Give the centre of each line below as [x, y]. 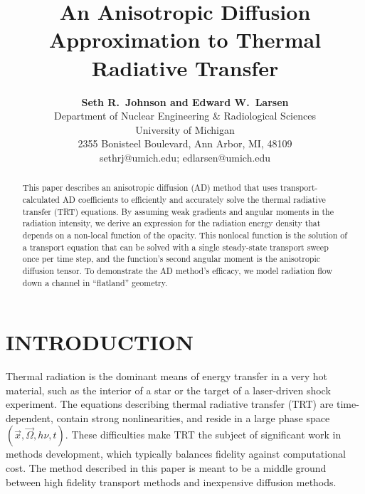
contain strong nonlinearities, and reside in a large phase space [193, 417]
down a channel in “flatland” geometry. [95, 282]
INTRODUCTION [100, 342]
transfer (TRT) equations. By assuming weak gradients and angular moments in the [178, 211]
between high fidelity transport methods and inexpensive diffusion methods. [171, 482]
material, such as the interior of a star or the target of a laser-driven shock [168, 390]
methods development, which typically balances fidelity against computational [176, 454]
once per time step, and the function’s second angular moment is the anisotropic [171, 259]
